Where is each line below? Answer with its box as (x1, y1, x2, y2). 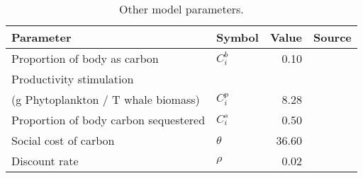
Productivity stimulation (11, 71, 134, 87)
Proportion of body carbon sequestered (11, 112, 206, 128)
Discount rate (11, 153, 79, 169)
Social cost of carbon (11, 132, 115, 148)
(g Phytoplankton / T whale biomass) (11, 91, 200, 107)
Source (313, 29, 352, 45)
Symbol (216, 29, 259, 45)
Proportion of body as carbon (11, 50, 159, 66)
